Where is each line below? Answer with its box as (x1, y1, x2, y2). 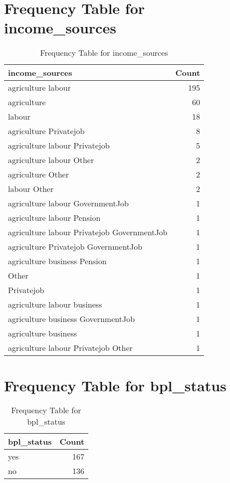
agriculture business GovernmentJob (8, 313, 135, 325)
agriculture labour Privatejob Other (8, 342, 133, 354)
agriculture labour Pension (8, 212, 101, 224)
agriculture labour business (8, 299, 102, 311)
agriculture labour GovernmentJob (8, 197, 129, 209)
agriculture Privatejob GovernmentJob (8, 241, 143, 253)
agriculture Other (8, 168, 69, 180)
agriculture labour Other (8, 154, 94, 166)
